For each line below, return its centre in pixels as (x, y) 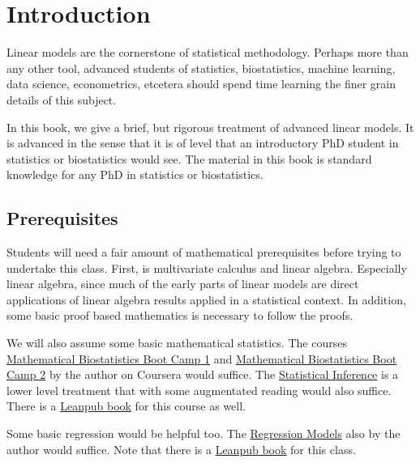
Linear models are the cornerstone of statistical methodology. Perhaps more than (208, 52)
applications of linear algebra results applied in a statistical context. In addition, (206, 299)
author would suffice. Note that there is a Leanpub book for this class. (181, 449)
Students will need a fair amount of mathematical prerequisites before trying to (204, 252)
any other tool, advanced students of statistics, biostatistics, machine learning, (201, 68)
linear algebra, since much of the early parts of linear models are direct (183, 284)
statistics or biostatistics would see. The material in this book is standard (189, 158)
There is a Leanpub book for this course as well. (126, 406)
